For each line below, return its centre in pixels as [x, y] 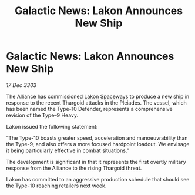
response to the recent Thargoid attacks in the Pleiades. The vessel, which [96, 102]
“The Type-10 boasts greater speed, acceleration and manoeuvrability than [97, 138]
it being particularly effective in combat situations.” [68, 150]
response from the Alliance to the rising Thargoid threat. [74, 168]
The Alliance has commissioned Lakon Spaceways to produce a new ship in [98, 96]
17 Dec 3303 [21, 85]
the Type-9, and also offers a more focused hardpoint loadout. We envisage [98, 144]
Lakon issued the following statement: [52, 126]
